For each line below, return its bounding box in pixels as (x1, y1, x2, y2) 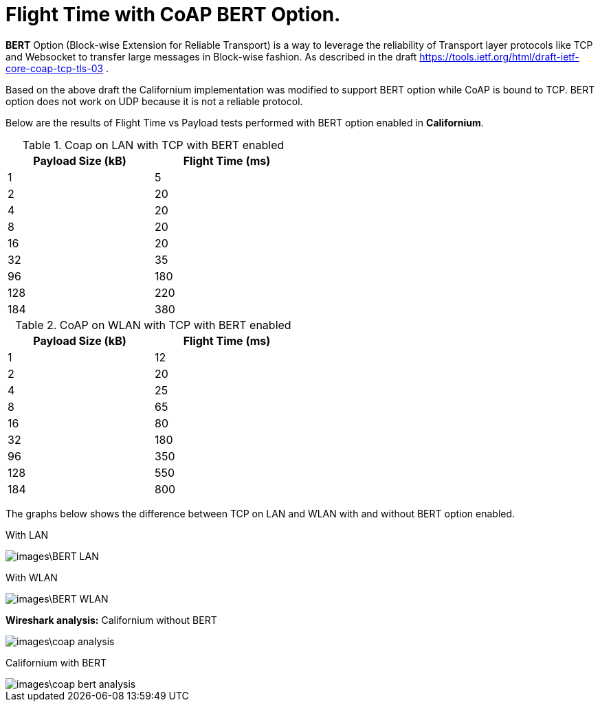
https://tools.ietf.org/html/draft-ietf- (419, 50, 579, 63)
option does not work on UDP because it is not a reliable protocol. (5, 95, 303, 107)
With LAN (5, 528, 49, 541)
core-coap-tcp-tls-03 (5, 62, 104, 74)
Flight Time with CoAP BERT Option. (5, 3, 341, 26)
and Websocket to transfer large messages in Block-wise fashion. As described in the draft (5, 50, 417, 63)
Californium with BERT (5, 656, 107, 669)
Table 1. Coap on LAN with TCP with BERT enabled (22, 137, 285, 152)
